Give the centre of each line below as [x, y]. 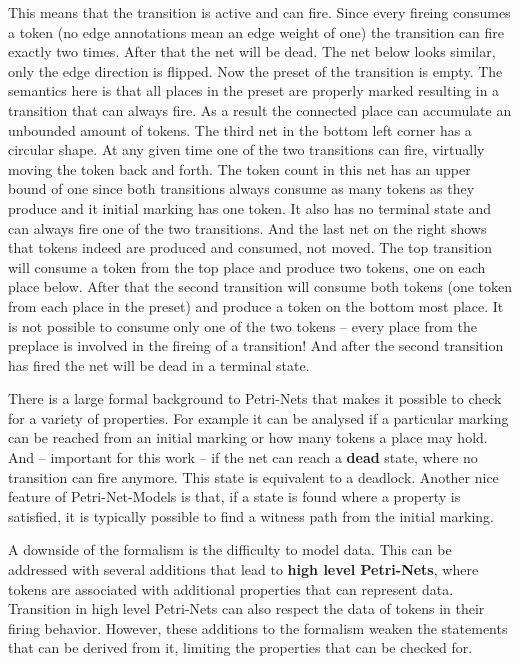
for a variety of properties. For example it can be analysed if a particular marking [258, 417]
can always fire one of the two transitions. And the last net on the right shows [247, 227]
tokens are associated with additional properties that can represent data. [231, 588]
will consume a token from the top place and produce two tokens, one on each [247, 266]
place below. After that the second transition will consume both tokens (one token [260, 286]
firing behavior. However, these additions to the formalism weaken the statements [258, 627]
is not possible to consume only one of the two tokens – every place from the [243, 325]
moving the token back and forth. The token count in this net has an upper [239, 168]
